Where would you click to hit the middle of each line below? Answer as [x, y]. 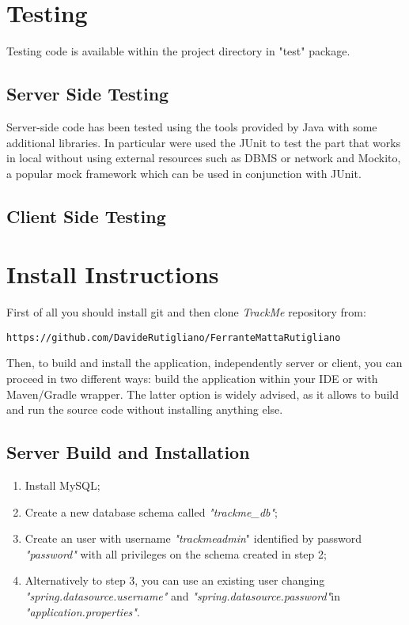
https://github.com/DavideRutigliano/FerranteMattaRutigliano [174, 337]
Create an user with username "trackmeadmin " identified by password [193, 538]
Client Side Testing [86, 216]
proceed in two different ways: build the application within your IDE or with [192, 379]
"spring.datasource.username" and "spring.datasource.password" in [182, 596]
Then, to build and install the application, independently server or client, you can [204, 363]
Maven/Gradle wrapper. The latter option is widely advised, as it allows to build [203, 394]
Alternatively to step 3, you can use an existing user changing [175, 580]
